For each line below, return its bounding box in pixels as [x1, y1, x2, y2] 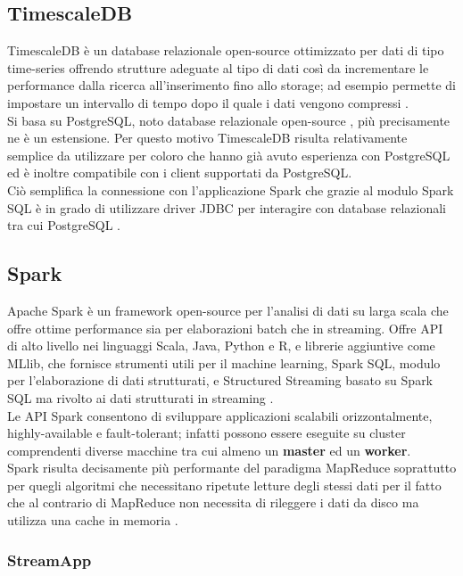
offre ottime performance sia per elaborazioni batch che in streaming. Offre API [7, 318, 443, 337]
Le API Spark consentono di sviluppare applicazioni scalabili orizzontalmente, [7, 406, 433, 424]
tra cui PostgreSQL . [7, 216, 120, 235]
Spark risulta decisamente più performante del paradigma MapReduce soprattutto [7, 458, 457, 477]
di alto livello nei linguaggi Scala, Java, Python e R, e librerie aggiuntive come [7, 336, 435, 355]
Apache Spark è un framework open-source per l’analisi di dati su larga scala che [7, 300, 449, 319]
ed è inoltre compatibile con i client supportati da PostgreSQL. [7, 163, 352, 182]
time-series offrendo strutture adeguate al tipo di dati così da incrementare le [7, 58, 429, 77]
